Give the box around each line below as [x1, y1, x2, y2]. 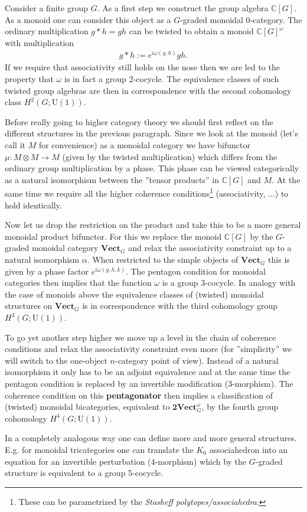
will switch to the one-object [5, 354, 107, 366]
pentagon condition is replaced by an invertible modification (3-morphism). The [5, 377, 293, 389]
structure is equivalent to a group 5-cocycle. [5, 467, 164, 479]
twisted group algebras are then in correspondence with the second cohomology [5, 84, 292, 96]
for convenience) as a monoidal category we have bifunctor [38, 139, 250, 151]
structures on [5, 299, 53, 312]
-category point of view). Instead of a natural [115, 354, 279, 366]
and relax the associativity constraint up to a [128, 242, 292, 254]
